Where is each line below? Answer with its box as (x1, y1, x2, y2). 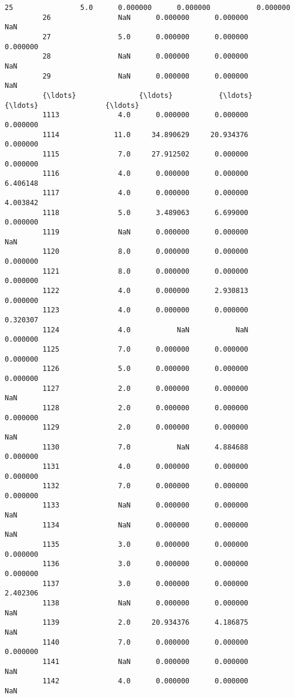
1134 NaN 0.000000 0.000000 (42, 520, 249, 529)
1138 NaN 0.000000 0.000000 (42, 599, 249, 608)
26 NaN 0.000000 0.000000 (42, 13, 249, 22)
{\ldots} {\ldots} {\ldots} (42, 91, 253, 100)
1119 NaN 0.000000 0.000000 (42, 228, 249, 237)
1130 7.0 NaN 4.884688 (42, 442, 249, 451)
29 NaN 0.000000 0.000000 (42, 71, 249, 80)
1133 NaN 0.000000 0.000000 (42, 501, 249, 510)
